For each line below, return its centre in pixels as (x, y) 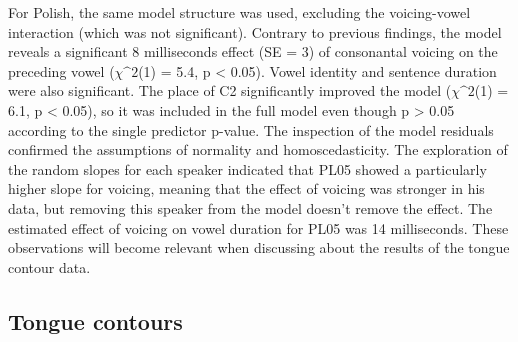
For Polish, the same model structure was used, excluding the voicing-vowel (239, 12)
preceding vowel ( (61, 70)
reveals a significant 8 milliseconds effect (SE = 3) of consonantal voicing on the (253, 51)
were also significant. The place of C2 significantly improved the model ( (230, 90)
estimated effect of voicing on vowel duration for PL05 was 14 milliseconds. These (258, 227)
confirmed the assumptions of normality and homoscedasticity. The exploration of (258, 149)
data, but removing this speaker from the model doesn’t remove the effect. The (250, 207)
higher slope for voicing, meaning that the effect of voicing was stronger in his (246, 188)
